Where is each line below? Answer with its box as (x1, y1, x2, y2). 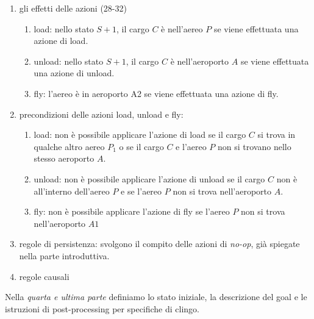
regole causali (19, 270, 70, 282)
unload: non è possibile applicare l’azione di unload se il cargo (34, 172, 265, 185)
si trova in (257, 128, 296, 141)
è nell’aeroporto (170, 54, 229, 67)
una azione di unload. (34, 66, 115, 79)
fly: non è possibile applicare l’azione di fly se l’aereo (34, 205, 230, 218)
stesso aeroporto (34, 152, 95, 165)
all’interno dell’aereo (34, 184, 110, 197)
